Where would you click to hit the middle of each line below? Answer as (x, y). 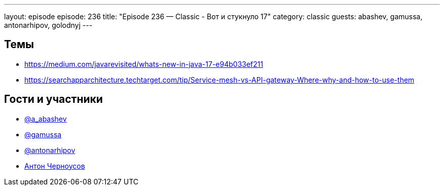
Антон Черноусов (55, 166)
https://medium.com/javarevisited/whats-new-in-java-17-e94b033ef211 (144, 64)
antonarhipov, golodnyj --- (48, 25)
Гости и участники (53, 99)
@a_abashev (46, 119)
